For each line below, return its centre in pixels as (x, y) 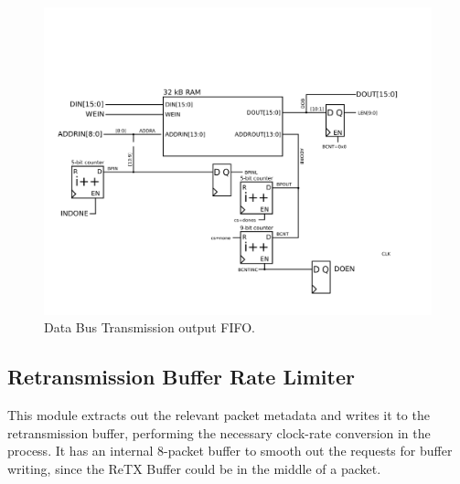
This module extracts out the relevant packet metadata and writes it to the (219, 415)
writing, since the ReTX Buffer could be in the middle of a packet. (194, 468)
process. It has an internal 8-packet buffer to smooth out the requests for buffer (230, 451)
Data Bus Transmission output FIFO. (150, 327)
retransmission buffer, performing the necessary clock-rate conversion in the (219, 432)
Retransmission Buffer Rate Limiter (181, 377)
